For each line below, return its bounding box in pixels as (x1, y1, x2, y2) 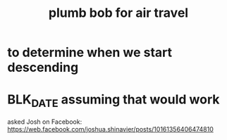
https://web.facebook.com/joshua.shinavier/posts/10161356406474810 (7, 125, 214, 133)
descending (7, 60, 79, 75)
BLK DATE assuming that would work (7, 91, 220, 110)
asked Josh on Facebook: (7, 117, 82, 126)
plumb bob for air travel (48, 5, 189, 21)
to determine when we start (7, 44, 173, 61)
